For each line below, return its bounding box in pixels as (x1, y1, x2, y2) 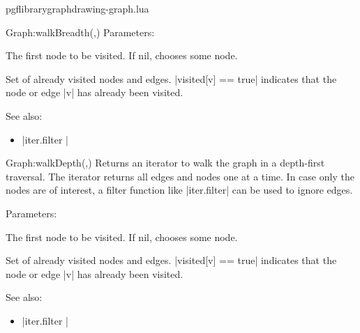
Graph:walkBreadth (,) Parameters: (6, 24, 155, 39)
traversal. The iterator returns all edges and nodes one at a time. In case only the (6, 169, 354, 183)
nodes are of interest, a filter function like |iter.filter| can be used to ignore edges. (6, 183, 353, 197)
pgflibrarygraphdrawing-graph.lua (6, 1, 149, 15)
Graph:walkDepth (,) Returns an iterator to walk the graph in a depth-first (6, 155, 325, 170)
